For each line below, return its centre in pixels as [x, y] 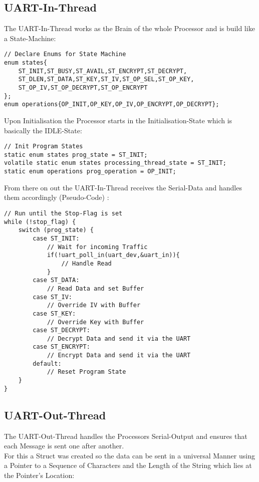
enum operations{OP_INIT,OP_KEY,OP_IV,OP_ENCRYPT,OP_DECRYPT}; [112, 104]
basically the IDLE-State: [43, 130]
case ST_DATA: [56, 280]
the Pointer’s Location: [39, 475]
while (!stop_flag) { [40, 222]
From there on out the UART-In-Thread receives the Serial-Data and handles [123, 187]
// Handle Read [86, 263]
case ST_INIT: [56, 238]
